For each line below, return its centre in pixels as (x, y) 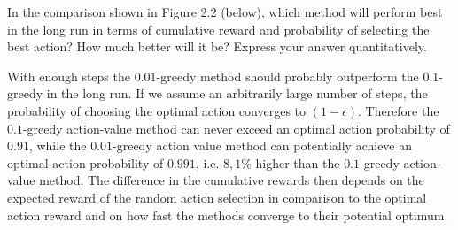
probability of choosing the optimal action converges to (157, 110)
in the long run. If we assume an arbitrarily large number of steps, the (237, 93)
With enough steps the (69, 76)
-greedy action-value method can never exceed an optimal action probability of (236, 128)
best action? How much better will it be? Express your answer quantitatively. (217, 46)
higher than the (298, 162)
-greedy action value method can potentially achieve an (263, 146)
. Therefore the (398, 110)
